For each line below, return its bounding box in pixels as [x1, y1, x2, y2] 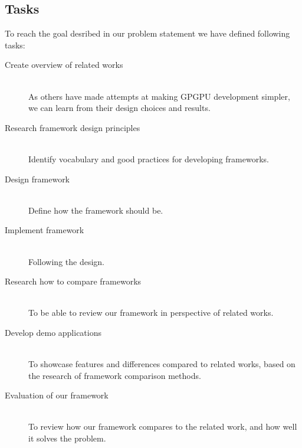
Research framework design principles [5, 121, 140, 133]
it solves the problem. [28, 432, 106, 444]
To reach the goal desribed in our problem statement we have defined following [5, 27, 290, 40]
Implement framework [5, 224, 84, 236]
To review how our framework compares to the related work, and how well [28, 420, 297, 433]
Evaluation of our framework [5, 389, 109, 401]
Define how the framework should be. [28, 204, 163, 216]
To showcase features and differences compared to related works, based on [28, 358, 296, 370]
